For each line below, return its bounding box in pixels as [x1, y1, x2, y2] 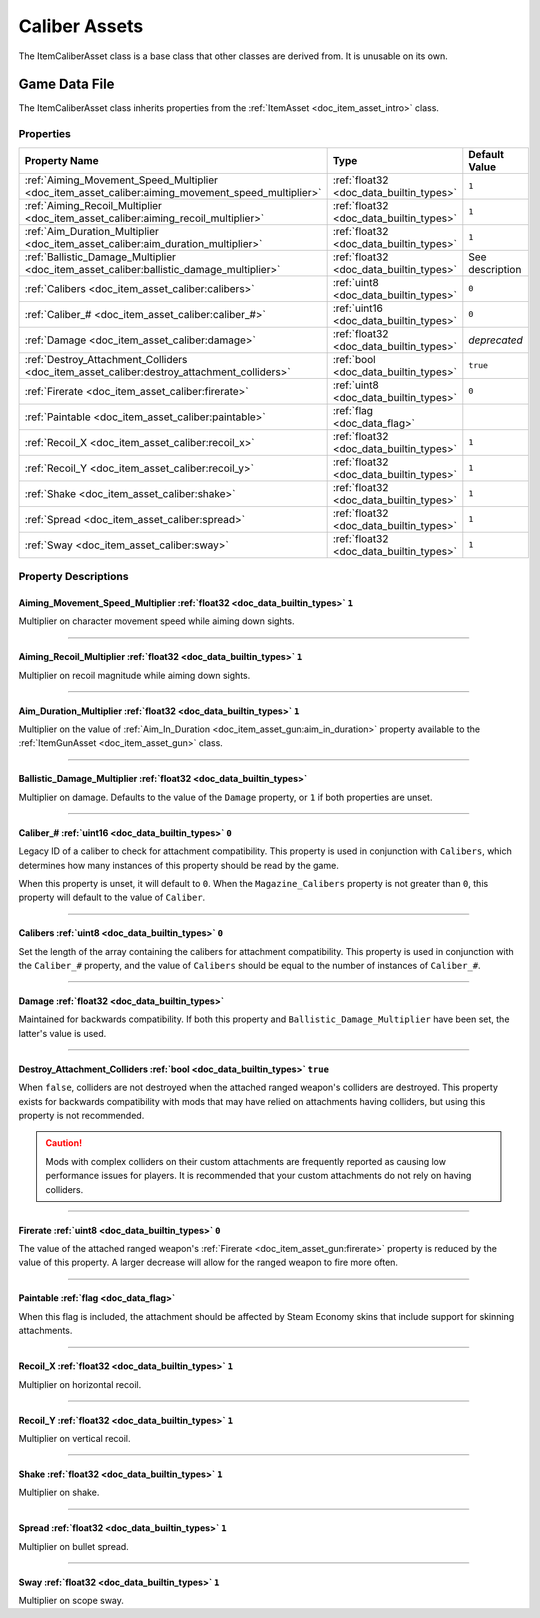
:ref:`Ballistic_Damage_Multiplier [24, 250, 177, 264]
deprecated [468, 333, 524, 347]
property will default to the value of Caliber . [18, 891, 206, 904]
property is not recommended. [18, 1110, 145, 1122]
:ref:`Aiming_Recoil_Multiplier [24, 198, 162, 212]
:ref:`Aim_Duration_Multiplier [24, 224, 160, 238]
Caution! [45, 1137, 83, 1149]
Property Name [24, 153, 99, 167]
